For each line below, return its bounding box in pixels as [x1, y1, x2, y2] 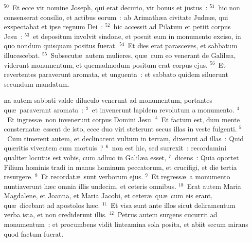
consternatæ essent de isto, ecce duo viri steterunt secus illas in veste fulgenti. [4, 124, 237, 134]
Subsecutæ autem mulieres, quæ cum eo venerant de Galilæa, [51, 50, 236, 60]
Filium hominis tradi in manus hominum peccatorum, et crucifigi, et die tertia [4, 162, 237, 172]
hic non [218, 2, 240, 12]
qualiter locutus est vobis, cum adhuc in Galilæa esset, [4, 152, 166, 162]
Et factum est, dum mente [161, 114, 240, 124]
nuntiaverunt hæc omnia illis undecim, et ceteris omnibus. [4, 181, 177, 191]
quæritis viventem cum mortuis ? [4, 143, 104, 153]
